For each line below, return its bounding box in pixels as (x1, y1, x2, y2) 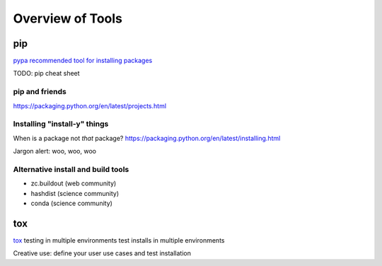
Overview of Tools (13, 11, 123, 26)
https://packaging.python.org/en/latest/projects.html (13, 101, 166, 110)
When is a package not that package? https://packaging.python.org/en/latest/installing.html (13, 134, 281, 142)
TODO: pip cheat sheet (13, 69, 81, 78)
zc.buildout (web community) (30, 179, 117, 187)
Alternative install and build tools (13, 164, 129, 174)
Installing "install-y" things (13, 119, 109, 129)
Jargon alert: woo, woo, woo (13, 147, 97, 156)
